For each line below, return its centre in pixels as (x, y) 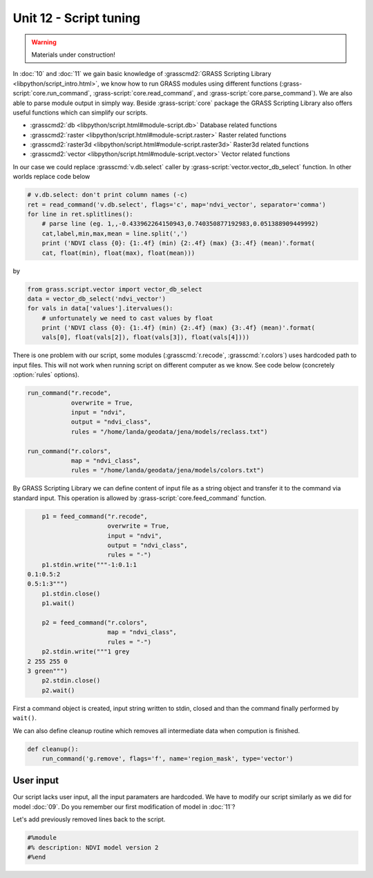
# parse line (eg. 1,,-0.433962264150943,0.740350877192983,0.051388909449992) (180, 224)
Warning (44, 42)
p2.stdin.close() (71, 681)
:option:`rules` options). (46, 375)
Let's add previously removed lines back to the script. (89, 819)
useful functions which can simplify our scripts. (80, 112)
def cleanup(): (53, 749)
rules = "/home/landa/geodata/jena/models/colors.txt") (168, 470)
